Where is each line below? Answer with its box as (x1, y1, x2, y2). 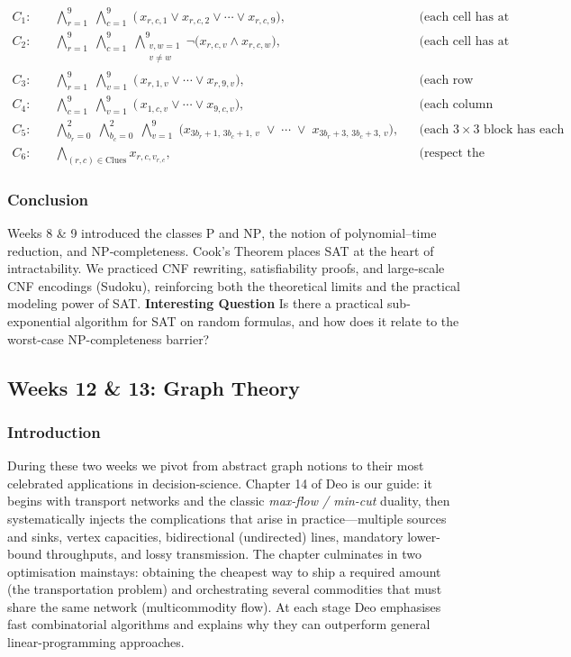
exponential (7, 311, 71, 330)
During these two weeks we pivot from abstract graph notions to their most (7, 456, 424, 475)
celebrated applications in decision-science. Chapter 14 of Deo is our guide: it (7, 473, 432, 492)
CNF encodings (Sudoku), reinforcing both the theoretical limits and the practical (7, 276, 461, 295)
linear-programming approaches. (7, 633, 185, 652)
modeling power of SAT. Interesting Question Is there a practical (7, 294, 384, 313)
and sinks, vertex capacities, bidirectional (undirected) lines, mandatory (7, 526, 403, 545)
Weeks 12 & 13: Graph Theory (7, 373, 300, 401)
